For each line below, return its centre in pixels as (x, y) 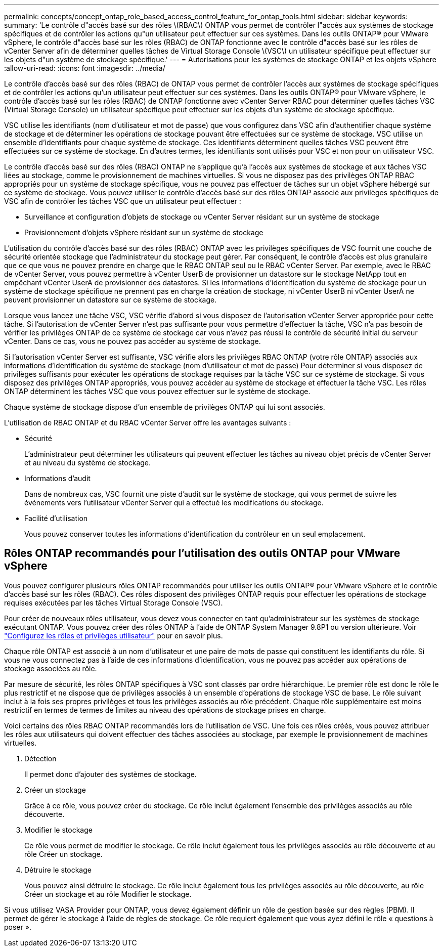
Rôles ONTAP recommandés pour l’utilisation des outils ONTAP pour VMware (202, 553)
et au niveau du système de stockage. (88, 463)
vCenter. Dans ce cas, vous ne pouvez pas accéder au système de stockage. (132, 341)
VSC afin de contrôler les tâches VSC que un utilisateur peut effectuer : (123, 201)
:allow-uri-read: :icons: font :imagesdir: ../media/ (85, 68)
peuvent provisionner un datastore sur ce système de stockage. (110, 300)
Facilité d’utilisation (56, 518)
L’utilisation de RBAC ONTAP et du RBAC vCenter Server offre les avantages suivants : (148, 423)
